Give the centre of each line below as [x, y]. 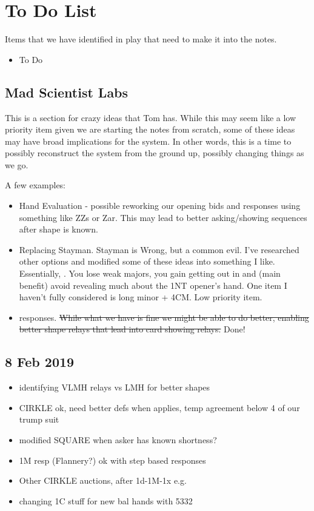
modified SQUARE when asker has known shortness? [118, 440]
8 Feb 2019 [40, 362]
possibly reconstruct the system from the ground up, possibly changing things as [155, 153]
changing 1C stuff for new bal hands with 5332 [106, 500]
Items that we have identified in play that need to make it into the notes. [141, 39]
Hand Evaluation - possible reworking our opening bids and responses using [160, 206]
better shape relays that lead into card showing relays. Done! [132, 329]
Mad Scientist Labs [67, 92]
